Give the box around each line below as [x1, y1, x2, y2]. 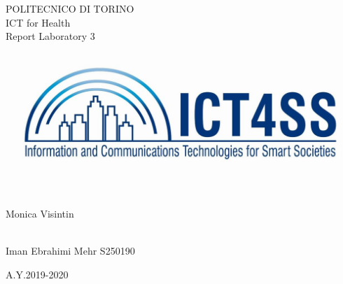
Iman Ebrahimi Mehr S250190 [6, 243, 135, 258]
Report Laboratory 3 [6, 29, 95, 43]
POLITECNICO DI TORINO [6, 1, 134, 15]
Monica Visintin [6, 206, 74, 220]
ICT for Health [6, 15, 71, 29]
